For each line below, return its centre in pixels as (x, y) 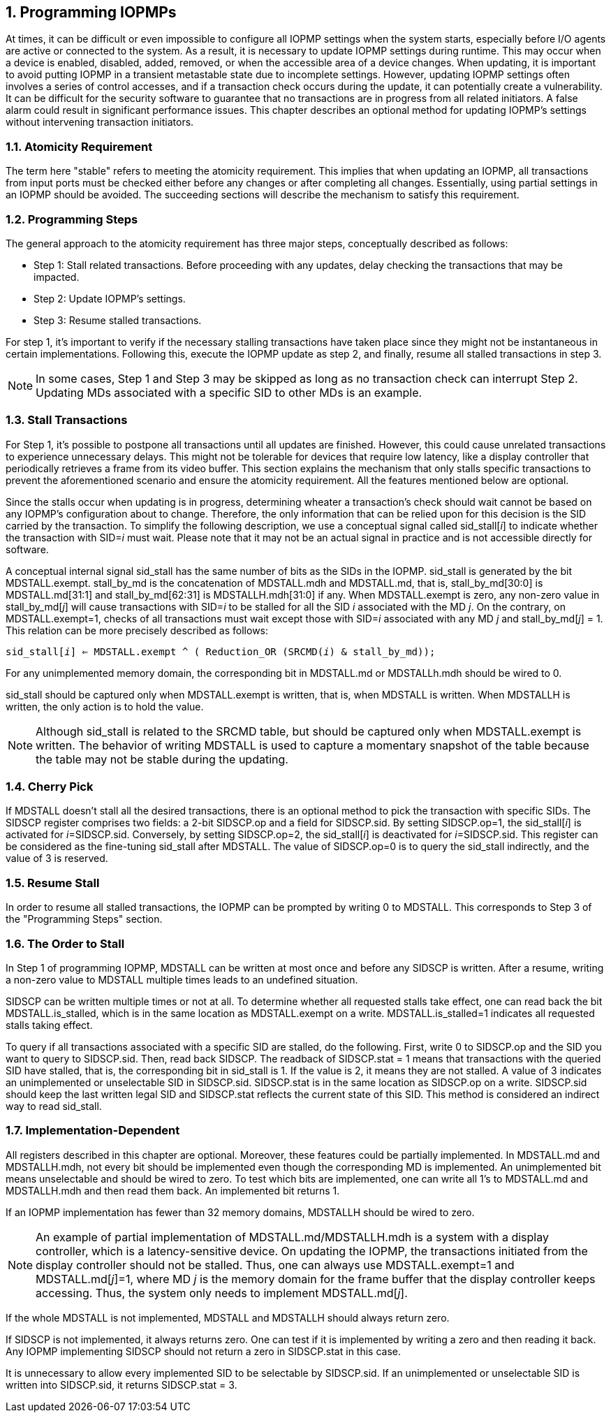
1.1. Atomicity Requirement (79, 146)
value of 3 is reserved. (57, 858)
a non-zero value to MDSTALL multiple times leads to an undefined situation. (182, 979)
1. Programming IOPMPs (91, 12)
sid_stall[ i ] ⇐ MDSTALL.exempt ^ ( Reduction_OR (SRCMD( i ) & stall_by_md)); (221, 651)
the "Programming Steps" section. (84, 919)
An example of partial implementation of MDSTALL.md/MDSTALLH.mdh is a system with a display (292, 1237)
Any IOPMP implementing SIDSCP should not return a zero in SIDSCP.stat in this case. (204, 1351)
